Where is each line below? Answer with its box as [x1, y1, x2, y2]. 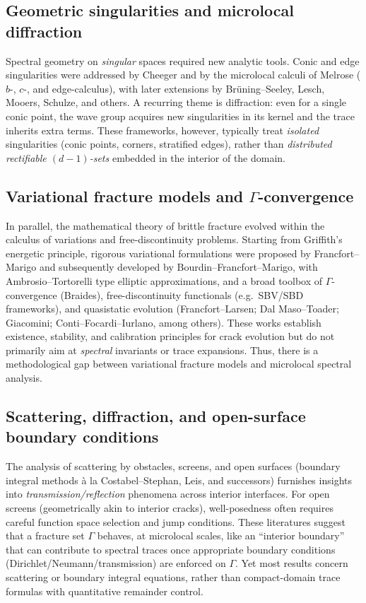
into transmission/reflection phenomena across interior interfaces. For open [6, 486, 330, 501]
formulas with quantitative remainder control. [6, 583, 203, 598]
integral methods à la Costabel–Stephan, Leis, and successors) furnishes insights [6, 472, 352, 487]
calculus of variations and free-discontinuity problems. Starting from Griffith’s [6, 232, 343, 247]
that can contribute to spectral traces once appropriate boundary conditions [6, 541, 336, 556]
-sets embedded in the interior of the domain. [89, 150, 286, 165]
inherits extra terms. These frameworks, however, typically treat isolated [6, 122, 319, 137]
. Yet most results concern [235, 556, 348, 570]
